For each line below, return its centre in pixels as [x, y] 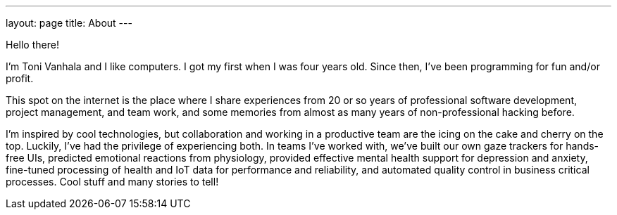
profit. [20, 78]
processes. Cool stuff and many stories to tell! [112, 182]
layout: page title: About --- [69, 23]
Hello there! [32, 45]
